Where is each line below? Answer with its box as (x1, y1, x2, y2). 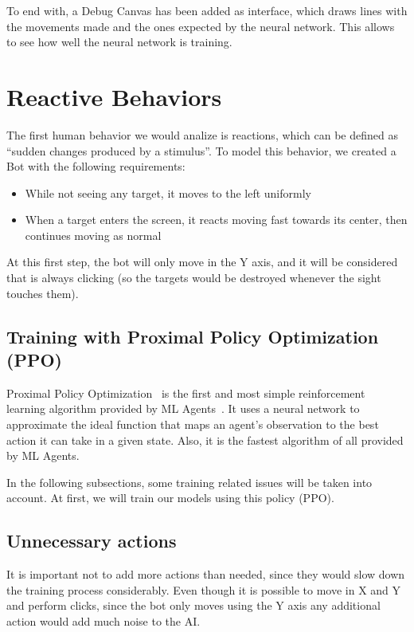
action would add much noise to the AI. (6, 612, 201, 629)
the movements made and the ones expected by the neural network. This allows (6, 18, 395, 34)
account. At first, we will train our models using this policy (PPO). (6, 489, 334, 506)
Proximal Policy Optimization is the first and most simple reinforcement (6, 384, 365, 401)
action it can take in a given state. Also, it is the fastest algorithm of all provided (6, 431, 404, 448)
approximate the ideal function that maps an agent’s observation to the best (6, 416, 379, 433)
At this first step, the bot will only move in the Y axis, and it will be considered (6, 253, 398, 270)
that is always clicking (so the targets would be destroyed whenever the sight (6, 269, 381, 286)
